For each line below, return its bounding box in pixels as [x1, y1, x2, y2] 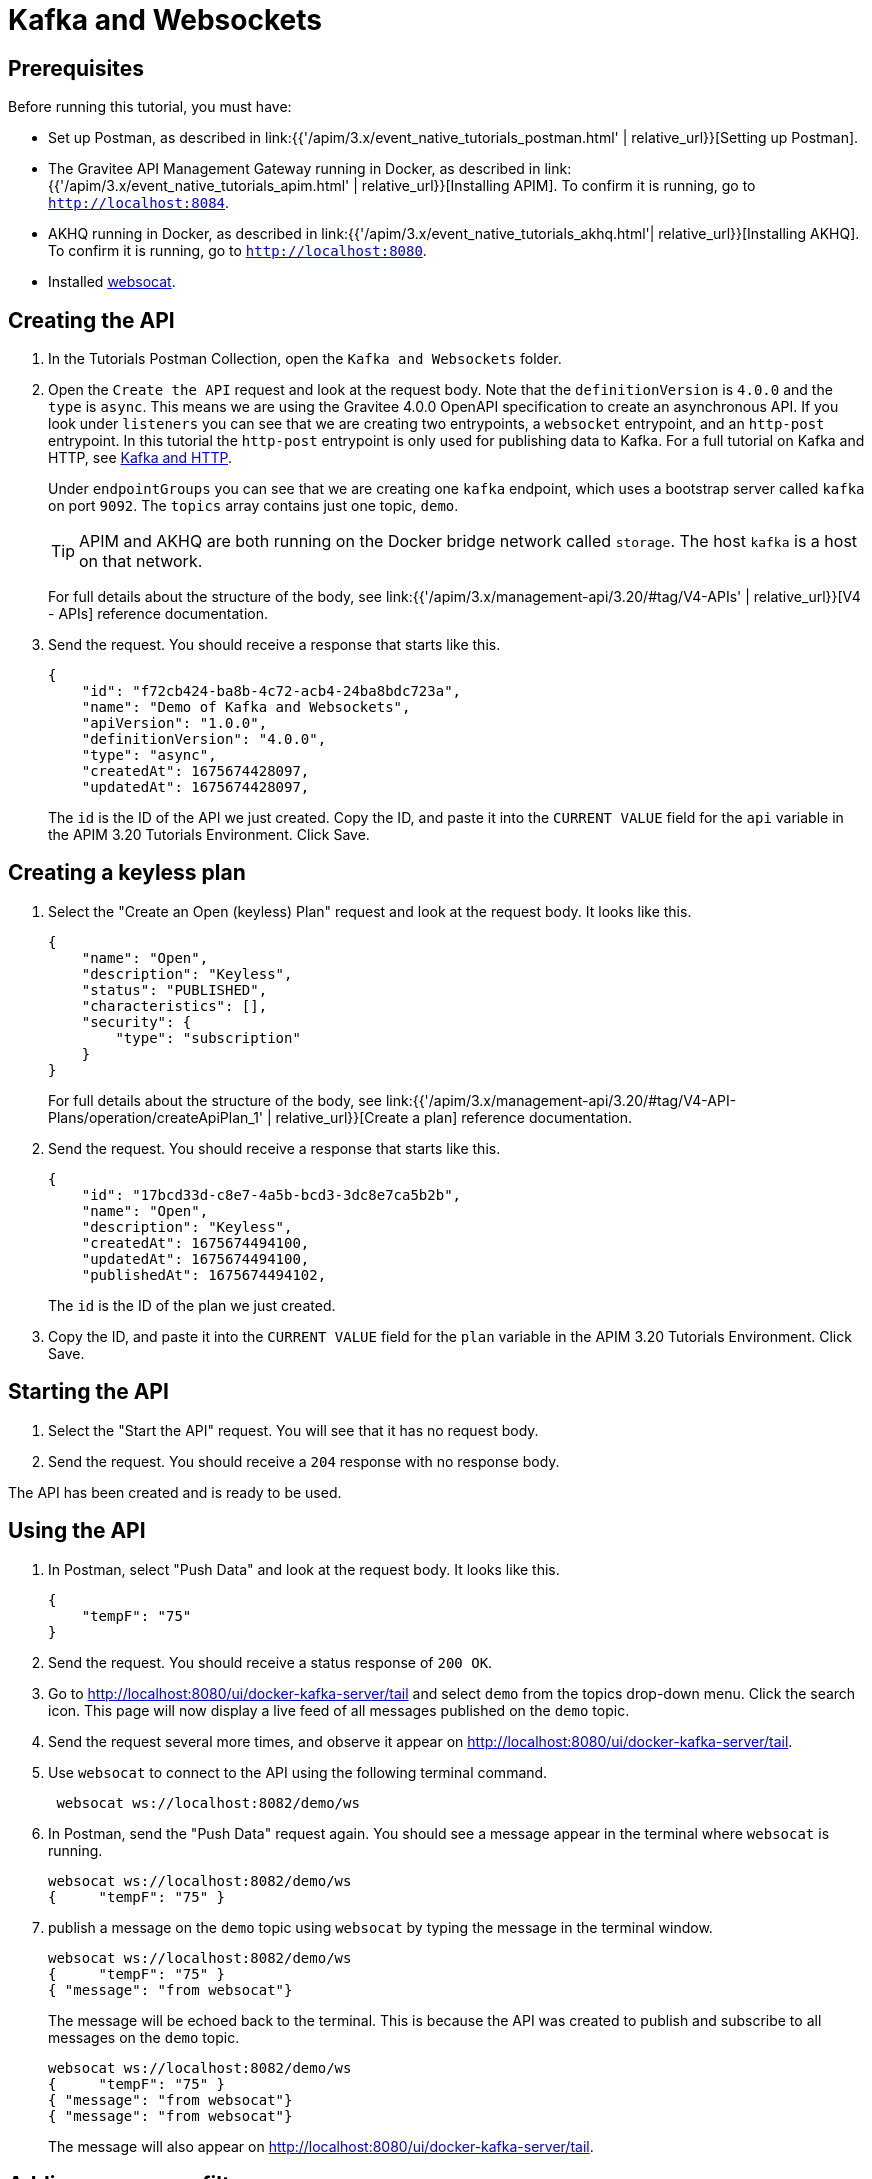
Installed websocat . [48, 273, 176, 291]
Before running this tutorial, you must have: [8, 98, 292, 116]
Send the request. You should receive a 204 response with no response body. [48, 1452, 560, 1470]
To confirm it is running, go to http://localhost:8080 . [48, 242, 427, 260]
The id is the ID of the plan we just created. [48, 1296, 336, 1314]
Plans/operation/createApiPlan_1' [48, 1108, 264, 1126]
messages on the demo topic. [48, 2028, 240, 2046]
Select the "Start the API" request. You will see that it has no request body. [48, 1421, 539, 1439]
